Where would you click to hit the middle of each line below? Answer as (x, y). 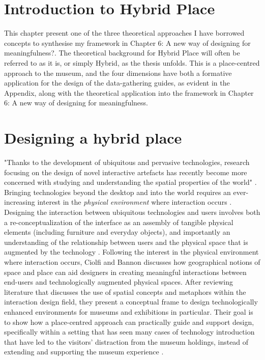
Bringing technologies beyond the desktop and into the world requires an (117, 192)
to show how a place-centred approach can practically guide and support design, (129, 322)
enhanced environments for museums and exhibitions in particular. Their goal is (129, 311)
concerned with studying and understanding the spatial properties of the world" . (130, 182)
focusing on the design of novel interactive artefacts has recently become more (126, 172)
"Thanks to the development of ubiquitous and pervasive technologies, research (127, 162)
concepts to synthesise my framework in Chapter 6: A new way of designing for (127, 43)
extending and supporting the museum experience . (84, 352)
